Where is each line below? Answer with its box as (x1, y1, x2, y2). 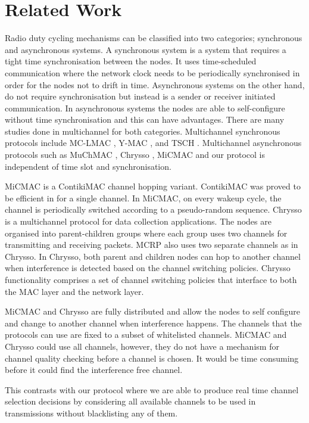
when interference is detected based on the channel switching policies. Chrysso (5, 262, 291, 274)
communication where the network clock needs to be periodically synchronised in (5, 66, 300, 79)
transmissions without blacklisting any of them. (5, 406, 178, 419)
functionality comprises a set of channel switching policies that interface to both (5, 273, 297, 285)
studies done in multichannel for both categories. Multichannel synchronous (5, 125, 280, 137)
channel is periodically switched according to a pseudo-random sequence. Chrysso (5, 203, 302, 216)
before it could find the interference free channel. (5, 363, 183, 376)
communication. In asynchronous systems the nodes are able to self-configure (5, 101, 285, 114)
